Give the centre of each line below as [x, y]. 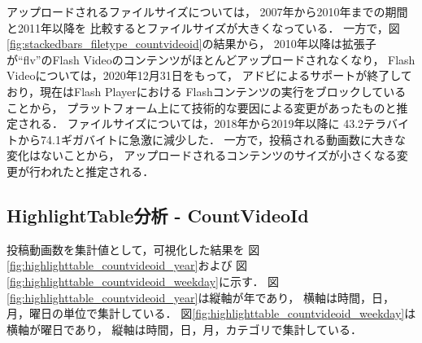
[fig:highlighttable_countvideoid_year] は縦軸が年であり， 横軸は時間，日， [200, 297]
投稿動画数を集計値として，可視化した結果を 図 [133, 249]
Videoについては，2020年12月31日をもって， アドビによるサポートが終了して [209, 75]
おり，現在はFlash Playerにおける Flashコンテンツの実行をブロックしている [207, 91]
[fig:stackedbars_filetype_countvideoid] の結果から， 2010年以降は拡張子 [191, 44]
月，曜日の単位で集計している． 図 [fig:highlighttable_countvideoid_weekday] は [211, 313]
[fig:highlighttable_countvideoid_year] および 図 [127, 265]
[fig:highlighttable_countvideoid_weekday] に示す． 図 [143, 281]
